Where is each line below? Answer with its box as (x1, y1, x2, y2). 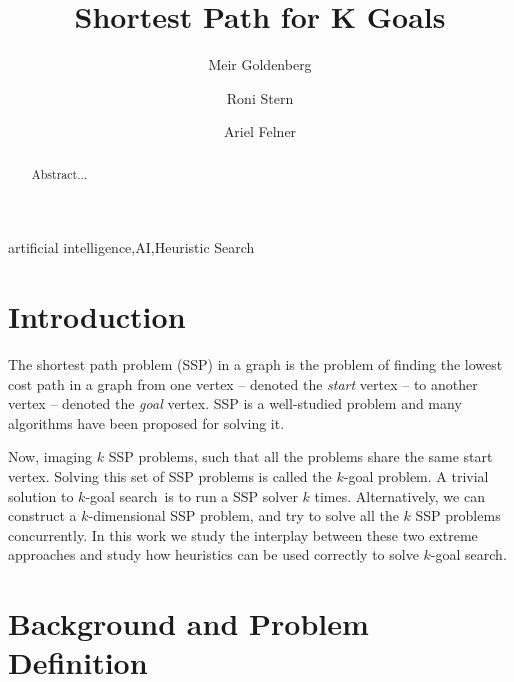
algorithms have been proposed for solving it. (8, 412, 285, 433)
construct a (8, 505, 77, 526)
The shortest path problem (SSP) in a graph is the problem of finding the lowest (8, 354, 503, 375)
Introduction (8, 296, 186, 337)
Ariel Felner (223, 121, 297, 142)
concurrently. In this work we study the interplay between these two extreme (8, 524, 478, 545)
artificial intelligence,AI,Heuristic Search (8, 237, 255, 258)
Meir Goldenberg (208, 54, 312, 75)
